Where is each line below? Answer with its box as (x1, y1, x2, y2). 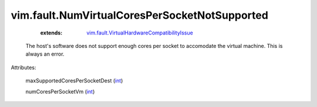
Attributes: (11, 64, 36, 71)
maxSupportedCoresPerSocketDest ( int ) (25, 77, 123, 84)
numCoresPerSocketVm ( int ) (25, 88, 95, 95)
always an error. (25, 50, 65, 58)
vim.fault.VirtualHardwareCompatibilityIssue (86, 29, 193, 36)
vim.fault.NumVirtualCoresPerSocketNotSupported (11, 9, 268, 22)
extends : (40, 29, 63, 36)
